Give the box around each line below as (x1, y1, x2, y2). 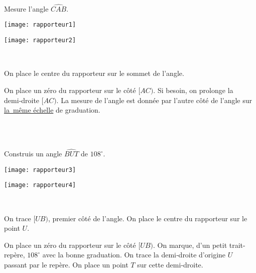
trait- (229, 239, 245, 250)
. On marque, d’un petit (153, 239, 227, 250)
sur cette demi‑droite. (137, 259, 203, 269)
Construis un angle (4, 148, 62, 159)
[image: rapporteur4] (4, 181, 76, 189)
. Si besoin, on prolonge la (153, 84, 233, 95)
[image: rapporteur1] (4, 21, 76, 29)
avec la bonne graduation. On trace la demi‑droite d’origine (42, 249, 226, 260)
